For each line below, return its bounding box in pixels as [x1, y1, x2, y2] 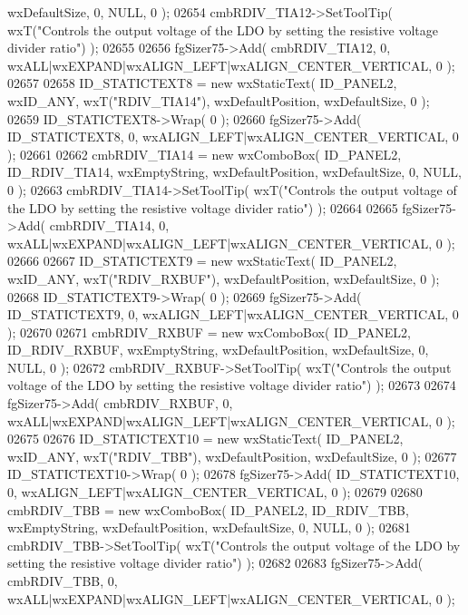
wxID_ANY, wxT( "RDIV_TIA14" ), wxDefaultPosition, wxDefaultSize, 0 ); [7, 91, 430, 110]
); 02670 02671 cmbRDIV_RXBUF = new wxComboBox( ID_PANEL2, [7, 322, 411, 341]
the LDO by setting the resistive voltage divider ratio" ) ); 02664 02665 [7, 198, 398, 217]
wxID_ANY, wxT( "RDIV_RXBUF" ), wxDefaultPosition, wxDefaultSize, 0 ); [7, 268, 440, 288]
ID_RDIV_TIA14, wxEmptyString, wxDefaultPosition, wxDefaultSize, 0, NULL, [7, 162, 462, 181]
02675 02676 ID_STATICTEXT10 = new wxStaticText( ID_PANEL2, [7, 429, 404, 448]
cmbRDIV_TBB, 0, [7, 571, 118, 590]
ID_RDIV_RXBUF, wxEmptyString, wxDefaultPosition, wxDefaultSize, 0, [7, 340, 429, 359]
